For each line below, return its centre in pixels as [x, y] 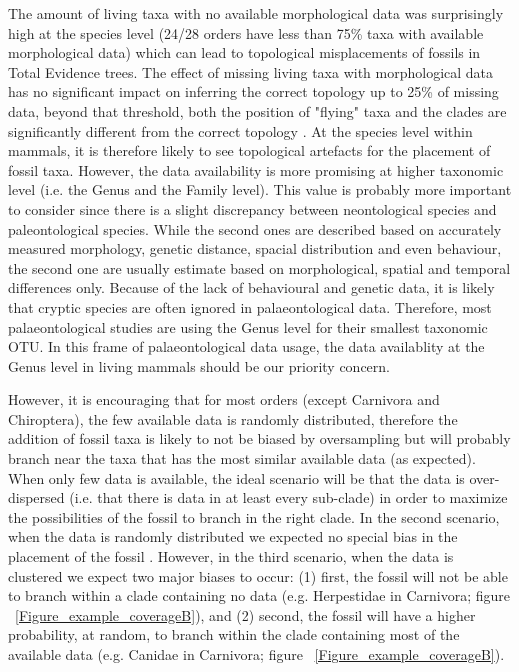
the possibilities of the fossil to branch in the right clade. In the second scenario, [254, 516]
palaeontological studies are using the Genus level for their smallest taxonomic [248, 326]
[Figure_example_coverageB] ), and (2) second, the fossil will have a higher [245, 614]
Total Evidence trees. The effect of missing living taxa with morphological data [251, 71]
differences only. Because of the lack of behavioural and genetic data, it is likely [251, 287]
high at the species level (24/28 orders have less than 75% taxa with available [246, 32]
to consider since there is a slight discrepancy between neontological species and [252, 208]
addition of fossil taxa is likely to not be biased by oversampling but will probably [259, 438]
